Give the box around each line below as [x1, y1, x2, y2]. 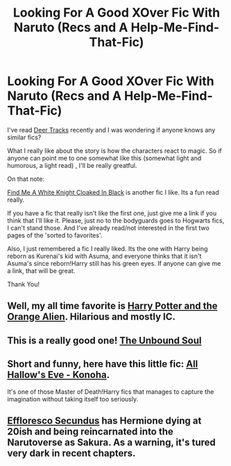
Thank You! [7, 279, 40, 288]
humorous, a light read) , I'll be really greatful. [7, 161, 137, 169]
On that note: [7, 175, 45, 183]
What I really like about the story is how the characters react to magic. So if [7, 146, 222, 155]
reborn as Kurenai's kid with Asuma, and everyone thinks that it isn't [7, 252, 202, 260]
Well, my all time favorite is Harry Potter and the [7, 300, 218, 312]
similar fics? [7, 133, 42, 141]
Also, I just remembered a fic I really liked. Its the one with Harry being [7, 244, 208, 252]
